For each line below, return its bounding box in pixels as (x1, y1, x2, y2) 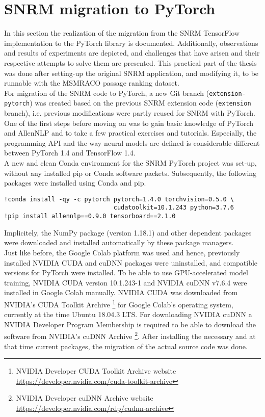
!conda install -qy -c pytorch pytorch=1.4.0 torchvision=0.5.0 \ (4, 195, 234, 203)
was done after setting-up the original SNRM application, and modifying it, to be (4, 67, 259, 78)
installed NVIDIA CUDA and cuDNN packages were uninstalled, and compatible (4, 257, 258, 268)
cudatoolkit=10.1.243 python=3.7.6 (113, 204, 234, 212)
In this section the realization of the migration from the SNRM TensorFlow (4, 28, 240, 38)
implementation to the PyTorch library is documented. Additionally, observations (4, 37, 258, 48)
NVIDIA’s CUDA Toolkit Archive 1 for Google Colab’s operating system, (4, 297, 233, 309)
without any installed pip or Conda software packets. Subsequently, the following (4, 167, 257, 178)
